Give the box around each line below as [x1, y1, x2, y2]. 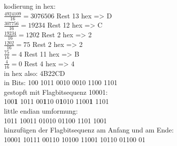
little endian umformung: [4, 105, 78, 116]
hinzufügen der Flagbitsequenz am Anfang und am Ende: [4, 125, 174, 135]
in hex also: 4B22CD [4, 68, 65, 78]
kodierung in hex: [4, 1, 56, 11]
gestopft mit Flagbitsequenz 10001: [4, 87, 108, 97]
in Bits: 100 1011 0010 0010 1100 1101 [4, 77, 117, 88]
